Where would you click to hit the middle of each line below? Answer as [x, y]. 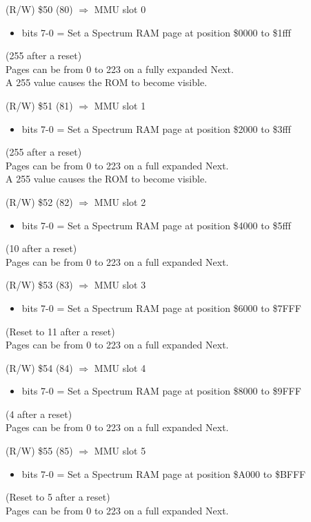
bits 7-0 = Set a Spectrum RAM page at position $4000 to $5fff [156, 225]
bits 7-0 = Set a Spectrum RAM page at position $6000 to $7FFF [161, 307]
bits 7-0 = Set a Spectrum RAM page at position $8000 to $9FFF [161, 391]
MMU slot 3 [120, 285]
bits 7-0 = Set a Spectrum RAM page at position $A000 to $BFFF [164, 473]
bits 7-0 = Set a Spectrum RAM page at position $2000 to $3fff [156, 128]
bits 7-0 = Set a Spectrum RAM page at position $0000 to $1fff [156, 32]
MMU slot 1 [120, 105]
